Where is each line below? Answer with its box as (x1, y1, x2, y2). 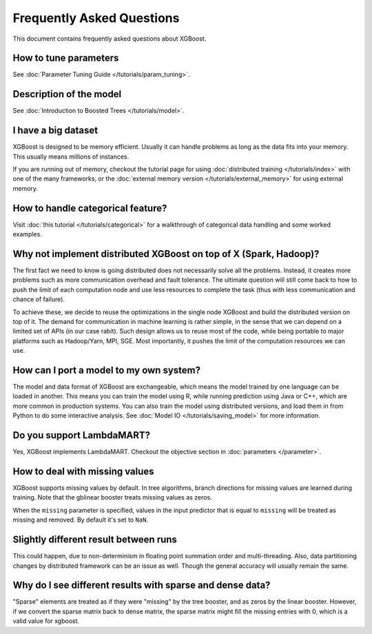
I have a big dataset (12, 125, 99, 136)
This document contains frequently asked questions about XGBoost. (12, 34, 207, 43)
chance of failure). (12, 295, 65, 303)
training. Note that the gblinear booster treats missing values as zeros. (12, 493, 213, 502)
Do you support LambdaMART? (12, 429, 151, 441)
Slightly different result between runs (12, 534, 177, 546)
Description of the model (12, 88, 122, 100)
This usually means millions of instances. (12, 152, 130, 161)
